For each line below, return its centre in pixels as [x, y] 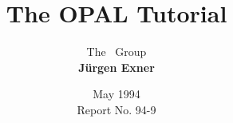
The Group [116, 52]
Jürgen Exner [116, 67]
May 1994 [116, 94]
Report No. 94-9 [116, 109]
